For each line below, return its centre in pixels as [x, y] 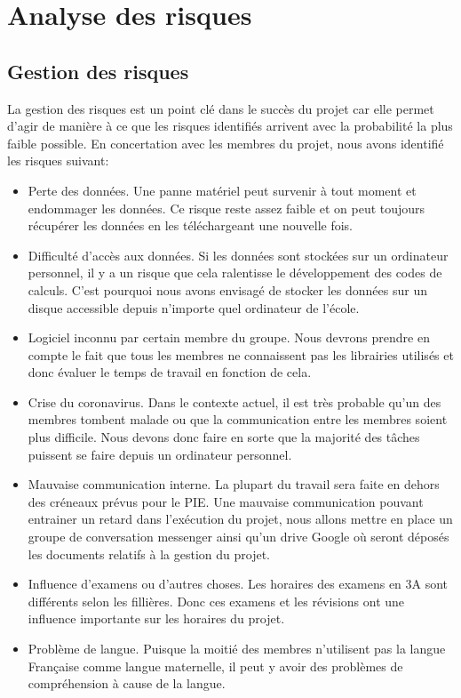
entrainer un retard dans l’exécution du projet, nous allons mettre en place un [240, 519]
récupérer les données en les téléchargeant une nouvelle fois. [190, 225]
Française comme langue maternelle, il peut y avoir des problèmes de [215, 666]
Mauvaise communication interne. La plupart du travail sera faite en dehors [234, 484]
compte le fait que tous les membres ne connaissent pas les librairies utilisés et [241, 354]
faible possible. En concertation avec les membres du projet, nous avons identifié [226, 143]
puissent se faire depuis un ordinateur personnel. [160, 454]
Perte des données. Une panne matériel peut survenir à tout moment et [222, 190]
